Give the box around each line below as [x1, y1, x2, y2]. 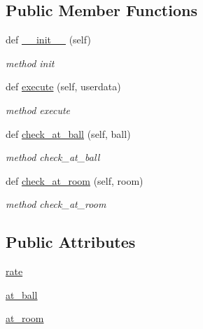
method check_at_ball [6, 150, 100, 164]
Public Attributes [6, 231, 136, 253]
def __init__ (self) [6, 32, 91, 47]
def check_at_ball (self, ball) [6, 126, 131, 141]
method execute [6, 102, 71, 117]
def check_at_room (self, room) [6, 173, 143, 188]
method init [6, 55, 55, 70]
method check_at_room [6, 197, 106, 211]
